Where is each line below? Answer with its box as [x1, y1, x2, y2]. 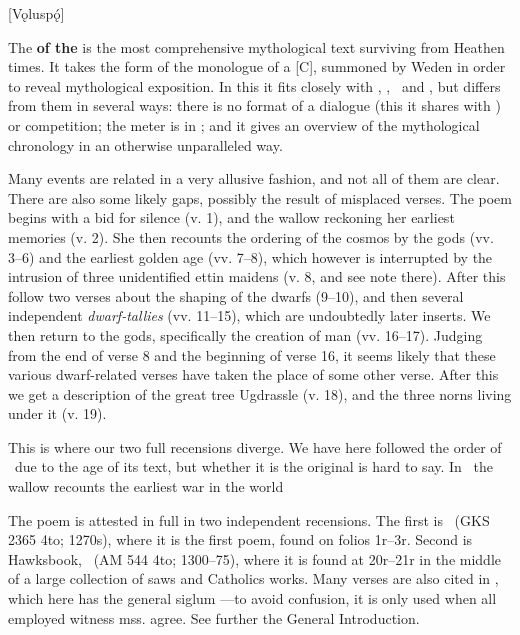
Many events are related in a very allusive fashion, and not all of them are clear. [8, 168, 500, 189]
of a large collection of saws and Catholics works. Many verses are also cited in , [8, 568, 499, 589]
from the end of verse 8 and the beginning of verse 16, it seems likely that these [8, 344, 496, 365]
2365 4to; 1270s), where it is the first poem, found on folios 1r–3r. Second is [8, 529, 473, 550]
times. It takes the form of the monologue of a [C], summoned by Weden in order [8, 56, 506, 77]
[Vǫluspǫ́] [8, 3, 65, 23]
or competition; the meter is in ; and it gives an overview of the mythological [8, 114, 480, 135]
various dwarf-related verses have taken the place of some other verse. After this [8, 364, 499, 385]
